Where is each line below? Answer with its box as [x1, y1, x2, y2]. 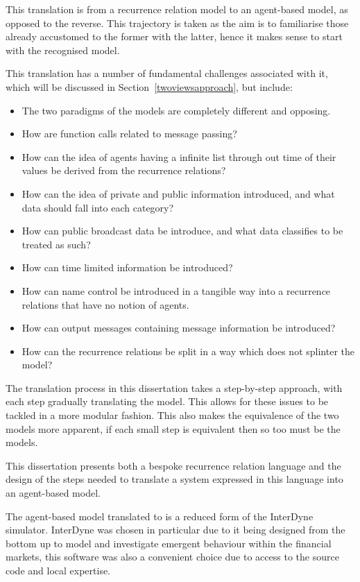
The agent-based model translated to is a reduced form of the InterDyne [6, 508, 314, 523]
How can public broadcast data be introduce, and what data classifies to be [22, 223, 343, 238]
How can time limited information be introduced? [22, 260, 233, 275]
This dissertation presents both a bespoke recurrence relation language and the [6, 458, 341, 472]
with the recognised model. [6, 42, 120, 57]
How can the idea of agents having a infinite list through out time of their [22, 149, 336, 164]
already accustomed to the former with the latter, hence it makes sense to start [6, 29, 343, 44]
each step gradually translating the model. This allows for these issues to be [6, 394, 329, 409]
